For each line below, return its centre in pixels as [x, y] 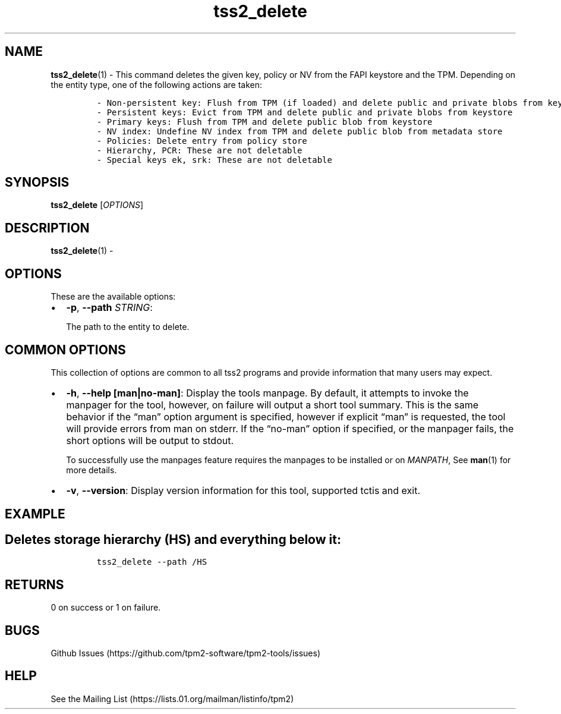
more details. [92, 470]
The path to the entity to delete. [128, 327]
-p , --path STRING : [109, 308]
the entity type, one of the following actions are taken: [156, 84]
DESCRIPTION [47, 228]
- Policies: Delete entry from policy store [202, 141]
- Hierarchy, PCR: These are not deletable [199, 150]
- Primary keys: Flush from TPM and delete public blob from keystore [264, 122]
